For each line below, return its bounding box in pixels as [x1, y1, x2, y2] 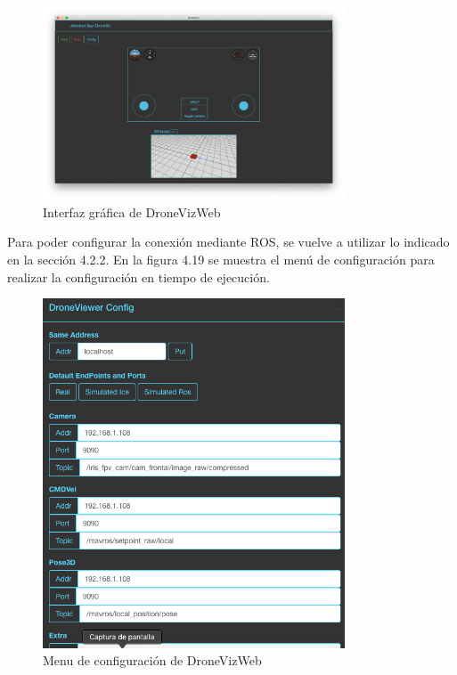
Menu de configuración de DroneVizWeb [43, 651, 262, 670]
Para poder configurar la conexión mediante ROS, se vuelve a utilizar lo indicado [7, 232, 450, 251]
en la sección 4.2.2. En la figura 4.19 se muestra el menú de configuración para [7, 250, 435, 269]
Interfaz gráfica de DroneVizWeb [43, 202, 221, 221]
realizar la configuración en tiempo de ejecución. [7, 267, 270, 286]
